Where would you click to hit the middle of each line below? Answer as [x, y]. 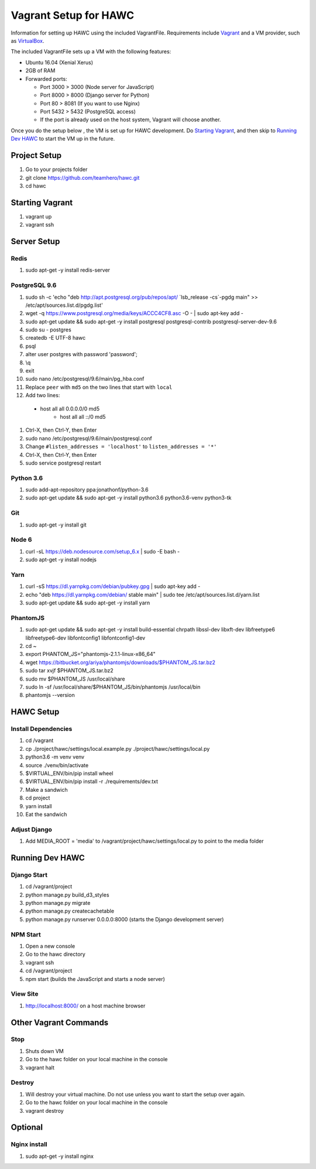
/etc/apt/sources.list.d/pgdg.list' [64, 305]
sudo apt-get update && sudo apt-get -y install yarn [88, 603]
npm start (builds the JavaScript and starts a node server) [95, 979]
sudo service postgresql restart [63, 463]
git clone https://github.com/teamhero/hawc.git [83, 177]
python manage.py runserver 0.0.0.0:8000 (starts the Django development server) [125, 919]
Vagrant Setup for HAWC [73, 15]
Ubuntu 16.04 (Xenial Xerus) [59, 62]
